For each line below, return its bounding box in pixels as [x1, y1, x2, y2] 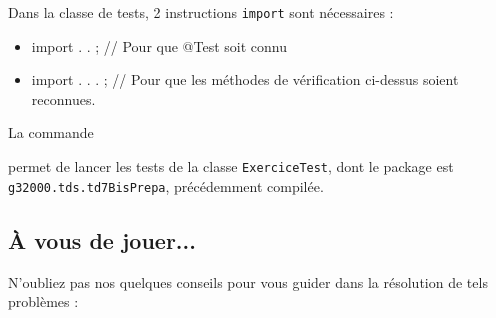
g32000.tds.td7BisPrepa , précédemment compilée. [8, 175, 324, 196]
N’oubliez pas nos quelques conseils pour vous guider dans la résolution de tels [8, 271, 488, 292]
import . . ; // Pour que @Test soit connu [31, 35, 287, 56]
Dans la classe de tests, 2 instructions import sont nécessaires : [8, 2, 394, 22]
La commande [8, 122, 94, 143]
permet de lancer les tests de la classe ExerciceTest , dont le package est [8, 156, 454, 177]
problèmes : [8, 291, 79, 312]
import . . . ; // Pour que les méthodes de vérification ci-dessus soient [31, 69, 459, 90]
